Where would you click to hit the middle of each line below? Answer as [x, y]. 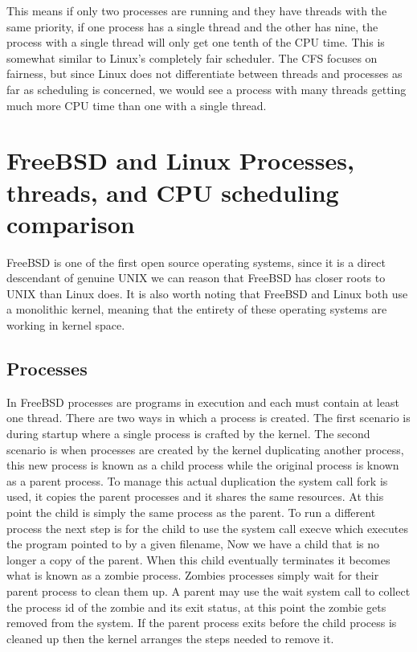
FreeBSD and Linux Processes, [180, 160]
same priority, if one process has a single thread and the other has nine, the [192, 26]
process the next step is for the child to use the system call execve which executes [207, 528]
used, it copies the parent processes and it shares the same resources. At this [195, 496]
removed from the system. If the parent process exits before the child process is [202, 623]
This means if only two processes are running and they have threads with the [197, 10]
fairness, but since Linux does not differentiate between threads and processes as [204, 74]
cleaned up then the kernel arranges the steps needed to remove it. [170, 638]
